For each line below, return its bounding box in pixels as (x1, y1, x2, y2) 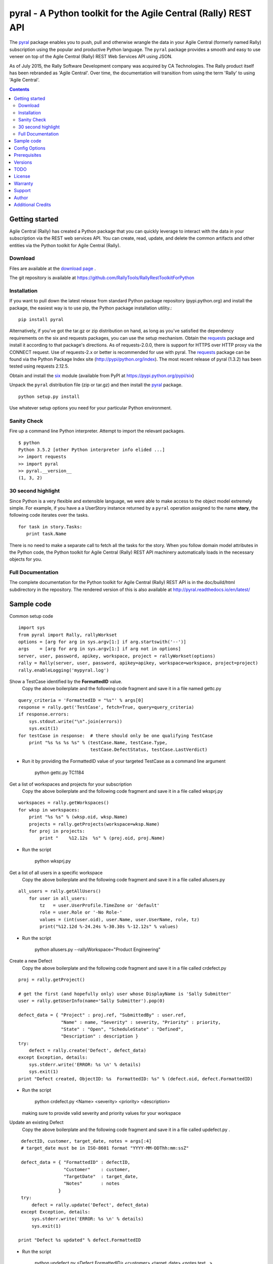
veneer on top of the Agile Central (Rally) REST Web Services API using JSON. (9, 54, 173, 60)
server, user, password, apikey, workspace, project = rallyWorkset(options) (18, 653, 216, 659)
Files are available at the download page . (9, 265, 96, 272)
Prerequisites (14, 152, 41, 158)
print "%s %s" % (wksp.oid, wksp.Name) (28, 814, 128, 820)
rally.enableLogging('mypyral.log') (18, 667, 109, 673)
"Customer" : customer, (63, 1166, 131, 1172)
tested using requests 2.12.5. (9, 363, 69, 369)
